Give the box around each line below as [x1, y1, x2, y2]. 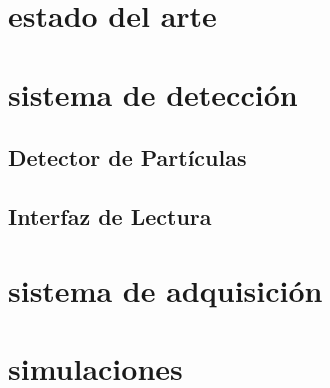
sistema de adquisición [8, 269, 323, 310]
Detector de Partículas [8, 142, 247, 173]
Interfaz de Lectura [8, 200, 212, 231]
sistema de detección [8, 73, 298, 114]
